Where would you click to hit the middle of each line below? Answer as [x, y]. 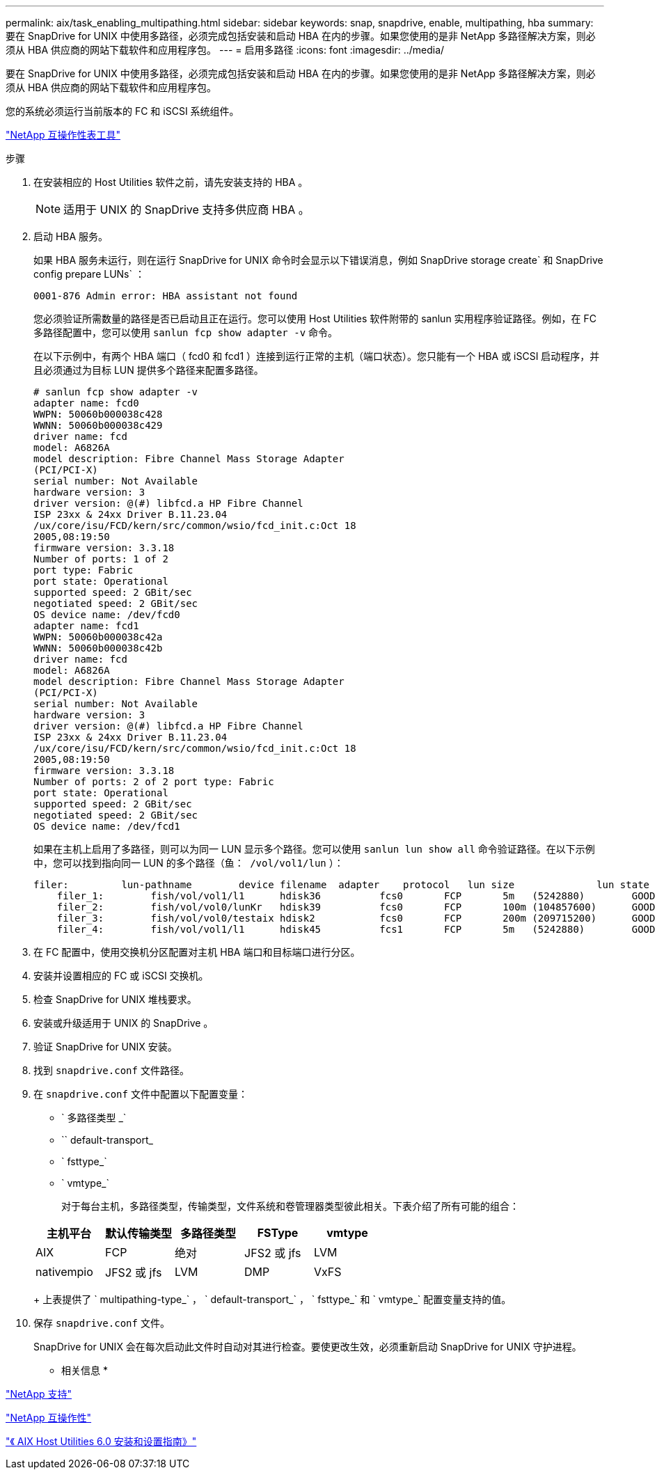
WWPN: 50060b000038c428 [98, 414]
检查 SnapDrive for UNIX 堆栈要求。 [115, 999]
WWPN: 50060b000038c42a [98, 637]
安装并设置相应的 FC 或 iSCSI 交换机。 [121, 976]
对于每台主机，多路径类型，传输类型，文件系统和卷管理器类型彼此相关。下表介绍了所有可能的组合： [290, 1206]
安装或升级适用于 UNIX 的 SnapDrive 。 [124, 1023]
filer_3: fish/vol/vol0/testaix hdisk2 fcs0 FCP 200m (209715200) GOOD [356, 918]
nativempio [64, 1272]
